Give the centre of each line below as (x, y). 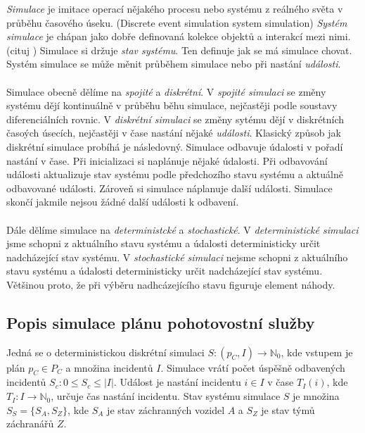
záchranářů (30, 423)
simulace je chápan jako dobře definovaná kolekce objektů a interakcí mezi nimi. (179, 36)
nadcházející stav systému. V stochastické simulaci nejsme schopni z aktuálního (177, 257)
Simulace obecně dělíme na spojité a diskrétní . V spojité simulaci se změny (166, 91)
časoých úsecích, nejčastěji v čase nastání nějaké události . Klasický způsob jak (174, 133)
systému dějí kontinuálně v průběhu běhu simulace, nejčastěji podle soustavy (172, 105)
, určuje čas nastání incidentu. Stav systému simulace (166, 396)
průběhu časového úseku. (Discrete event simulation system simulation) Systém (177, 22)
